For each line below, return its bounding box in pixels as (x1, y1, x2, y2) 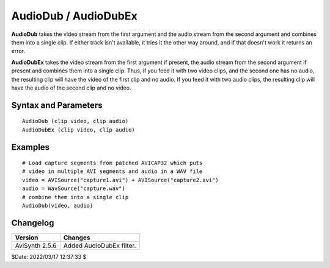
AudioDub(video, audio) (22, 202, 94, 210)
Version (15, 233, 38, 242)
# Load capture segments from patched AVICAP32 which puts (22, 160, 203, 167)
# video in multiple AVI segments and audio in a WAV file (22, 168, 203, 175)
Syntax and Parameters (11, 100, 103, 110)
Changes (63, 233, 90, 242)
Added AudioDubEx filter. (63, 241, 136, 250)
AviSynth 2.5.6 (15, 241, 57, 250)
